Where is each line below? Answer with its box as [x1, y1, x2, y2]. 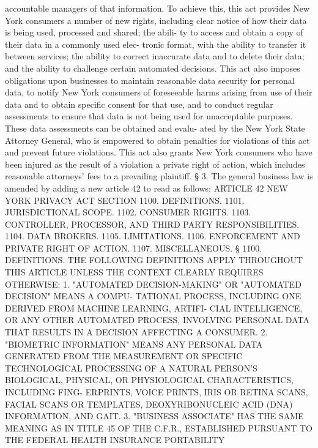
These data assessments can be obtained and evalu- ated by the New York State [5, 121, 305, 134]
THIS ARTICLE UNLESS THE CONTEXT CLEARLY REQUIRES [5, 266, 264, 278]
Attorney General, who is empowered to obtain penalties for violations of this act [5, 133, 310, 146]
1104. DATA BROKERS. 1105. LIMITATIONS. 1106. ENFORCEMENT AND [5, 230, 300, 242]
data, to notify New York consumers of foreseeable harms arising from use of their [5, 86, 312, 99]
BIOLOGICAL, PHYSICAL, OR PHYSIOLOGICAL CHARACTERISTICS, [5, 373, 294, 386]
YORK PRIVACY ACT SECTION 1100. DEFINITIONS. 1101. [5, 193, 245, 206]
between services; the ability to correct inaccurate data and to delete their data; [5, 50, 305, 62]
